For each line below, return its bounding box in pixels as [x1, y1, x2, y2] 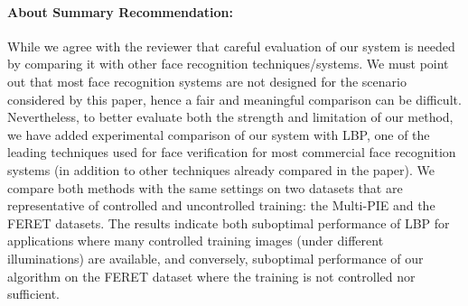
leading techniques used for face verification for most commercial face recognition [7, 143, 456, 162]
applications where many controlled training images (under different [7, 231, 384, 250]
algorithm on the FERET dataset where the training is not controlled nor [7, 266, 416, 285]
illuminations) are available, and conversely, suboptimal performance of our [7, 248, 424, 267]
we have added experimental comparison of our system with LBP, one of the [7, 125, 430, 144]
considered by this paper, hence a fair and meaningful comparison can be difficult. [7, 89, 462, 108]
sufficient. [7, 284, 61, 303]
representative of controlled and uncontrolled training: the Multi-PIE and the [7, 196, 435, 215]
